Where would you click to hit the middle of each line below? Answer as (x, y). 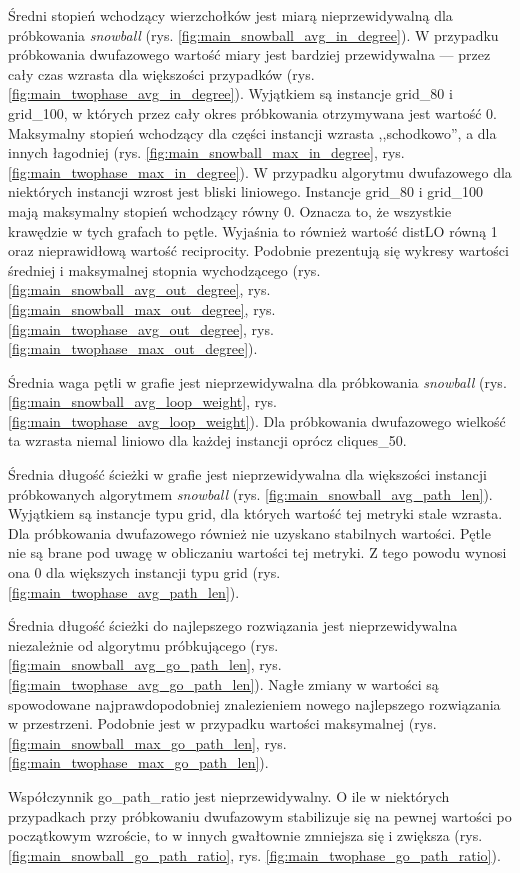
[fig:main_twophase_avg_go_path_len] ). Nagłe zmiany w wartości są (223, 684)
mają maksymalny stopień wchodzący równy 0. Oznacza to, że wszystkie (230, 210)
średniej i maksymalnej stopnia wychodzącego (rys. (164, 269)
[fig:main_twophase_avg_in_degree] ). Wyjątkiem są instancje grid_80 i (230, 93)
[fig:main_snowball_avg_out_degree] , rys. (139, 289)
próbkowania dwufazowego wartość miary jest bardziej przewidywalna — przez (249, 54)
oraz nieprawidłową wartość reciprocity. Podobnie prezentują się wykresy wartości (258, 250)
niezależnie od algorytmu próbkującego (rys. (143, 644)
